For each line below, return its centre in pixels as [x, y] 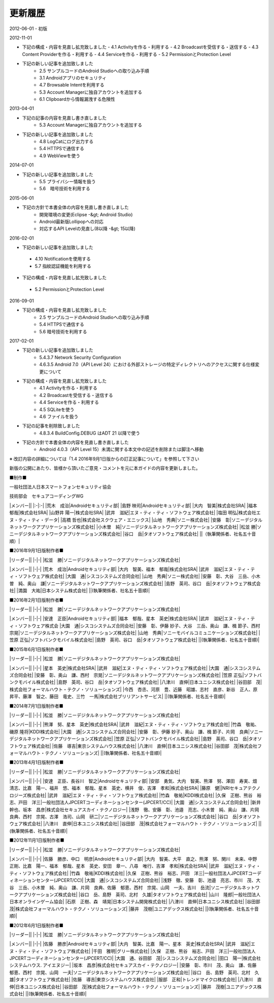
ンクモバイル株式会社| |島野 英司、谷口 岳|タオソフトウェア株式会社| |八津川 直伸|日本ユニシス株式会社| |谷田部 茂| [136, 682]
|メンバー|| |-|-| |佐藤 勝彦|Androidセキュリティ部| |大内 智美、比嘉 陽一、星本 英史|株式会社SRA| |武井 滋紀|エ [132, 944]
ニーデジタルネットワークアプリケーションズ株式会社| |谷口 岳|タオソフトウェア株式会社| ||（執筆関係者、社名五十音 [133, 534]
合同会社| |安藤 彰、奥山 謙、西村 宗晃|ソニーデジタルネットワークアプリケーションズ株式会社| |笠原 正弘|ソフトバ [138, 675]
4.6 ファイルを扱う [59, 416]
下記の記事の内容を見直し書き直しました [64, 118]
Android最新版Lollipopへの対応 [71, 221]
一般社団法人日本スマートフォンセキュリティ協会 [60, 487]
